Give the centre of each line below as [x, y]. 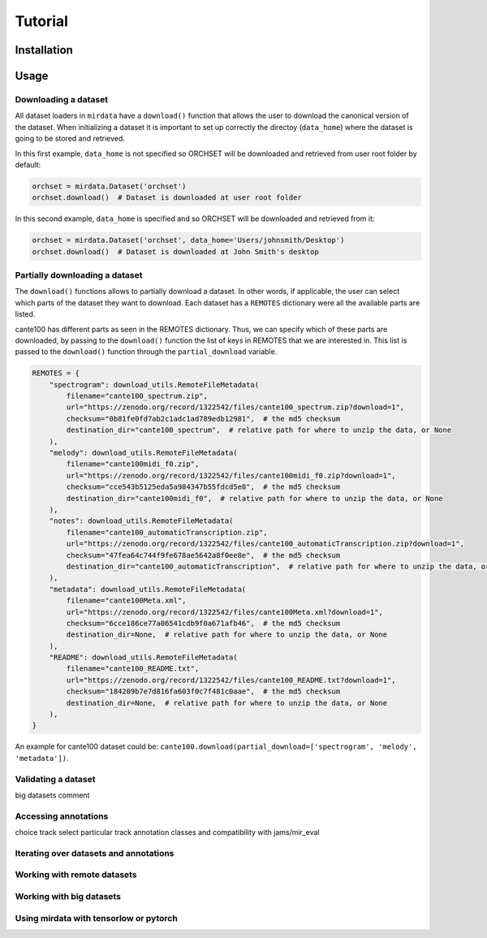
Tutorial [42, 21]
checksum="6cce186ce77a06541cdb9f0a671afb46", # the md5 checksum [203, 623]
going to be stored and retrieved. [70, 139]
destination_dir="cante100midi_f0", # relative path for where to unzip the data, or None [254, 498]
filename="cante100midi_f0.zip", [133, 464]
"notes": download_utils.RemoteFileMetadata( [141, 521]
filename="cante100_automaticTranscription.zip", [167, 532]
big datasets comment [52, 795]
